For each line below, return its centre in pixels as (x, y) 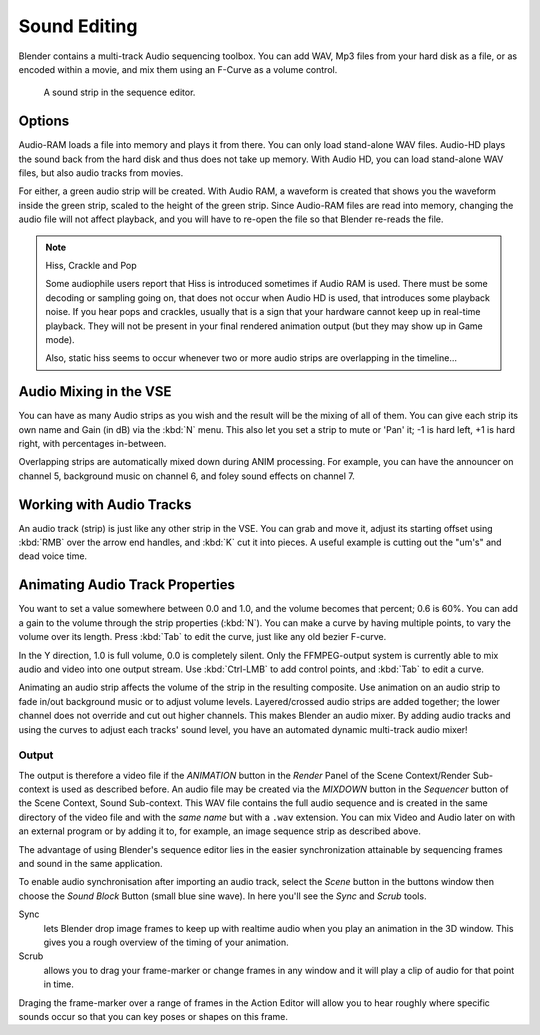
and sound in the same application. (91, 863)
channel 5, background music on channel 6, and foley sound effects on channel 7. (186, 476)
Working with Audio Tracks (105, 504)
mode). (60, 339)
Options (44, 121)
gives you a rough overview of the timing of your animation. (166, 942)
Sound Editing (78, 26)
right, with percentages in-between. (92, 443)
